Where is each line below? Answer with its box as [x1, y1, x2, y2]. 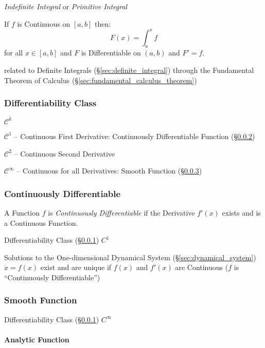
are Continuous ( [175, 262, 228, 273]
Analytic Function [4, 334, 69, 344]
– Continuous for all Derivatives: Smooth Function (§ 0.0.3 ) [16, 165, 202, 176]
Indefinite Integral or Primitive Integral [4, 1, 128, 11]
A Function [4, 207, 40, 218]
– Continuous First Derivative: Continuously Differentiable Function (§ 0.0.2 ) [14, 130, 255, 141]
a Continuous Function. [4, 217, 78, 228]
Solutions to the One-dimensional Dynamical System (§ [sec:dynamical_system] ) [4, 252, 256, 262]
